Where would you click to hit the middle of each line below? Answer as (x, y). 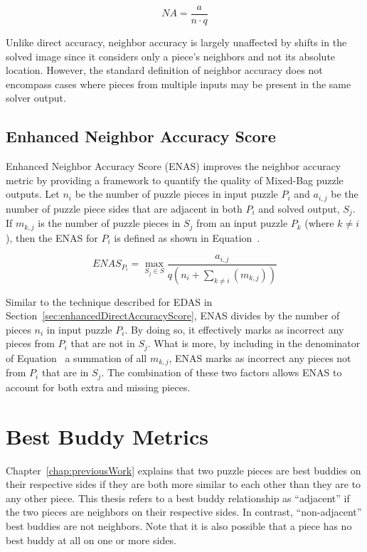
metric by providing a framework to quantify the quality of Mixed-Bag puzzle (175, 180)
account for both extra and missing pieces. (98, 387)
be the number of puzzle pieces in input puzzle (176, 194)
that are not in (103, 343)
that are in (65, 372)
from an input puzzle (242, 223)
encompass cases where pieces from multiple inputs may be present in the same (179, 84)
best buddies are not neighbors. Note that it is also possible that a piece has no (179, 525)
